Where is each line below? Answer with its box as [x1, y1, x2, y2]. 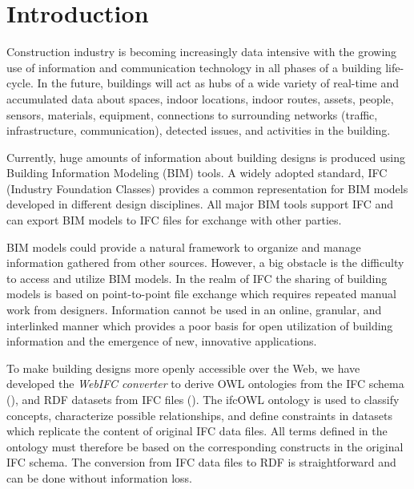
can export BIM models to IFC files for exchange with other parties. [6, 212, 342, 228]
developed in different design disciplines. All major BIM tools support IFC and [6, 196, 394, 212]
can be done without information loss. [6, 469, 192, 486]
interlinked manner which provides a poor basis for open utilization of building [6, 317, 393, 333]
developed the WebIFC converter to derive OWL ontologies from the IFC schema [6, 375, 404, 392]
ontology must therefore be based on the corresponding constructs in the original [6, 438, 404, 455]
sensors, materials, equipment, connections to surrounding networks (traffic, [6, 106, 378, 123]
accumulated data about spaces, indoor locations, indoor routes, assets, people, [6, 90, 394, 107]
